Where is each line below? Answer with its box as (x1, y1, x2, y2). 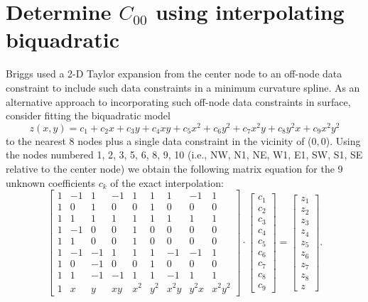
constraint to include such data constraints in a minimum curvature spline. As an (6, 80, 360, 95)
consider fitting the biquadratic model (6, 108, 171, 123)
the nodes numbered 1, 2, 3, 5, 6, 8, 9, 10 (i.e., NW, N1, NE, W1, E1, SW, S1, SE (6, 147, 363, 162)
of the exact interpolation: (110, 175, 224, 190)
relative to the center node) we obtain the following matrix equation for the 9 (6, 161, 343, 176)
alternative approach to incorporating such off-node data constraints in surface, (6, 94, 351, 109)
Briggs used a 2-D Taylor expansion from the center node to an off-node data (6, 66, 342, 81)
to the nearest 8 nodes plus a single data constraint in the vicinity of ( (6, 133, 312, 148)
